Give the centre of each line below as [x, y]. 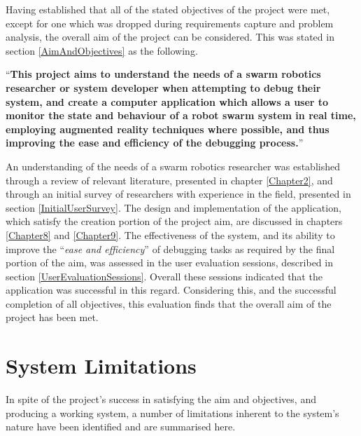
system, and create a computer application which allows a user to [167, 101]
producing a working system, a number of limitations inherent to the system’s [172, 413]
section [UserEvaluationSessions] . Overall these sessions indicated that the [164, 276]
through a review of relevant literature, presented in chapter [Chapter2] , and [169, 180]
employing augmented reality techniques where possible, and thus [168, 129]
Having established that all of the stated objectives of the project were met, [168, 9]
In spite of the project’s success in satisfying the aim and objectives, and [161, 399]
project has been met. [52, 317]
